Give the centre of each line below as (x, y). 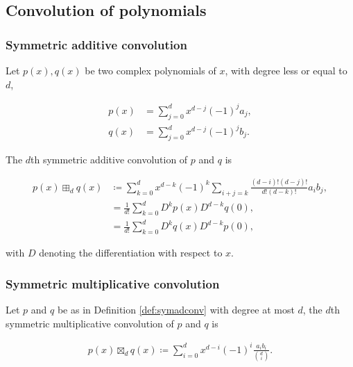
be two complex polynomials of (150, 70)
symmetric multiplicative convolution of (90, 323)
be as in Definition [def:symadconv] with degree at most (176, 310)
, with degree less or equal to (286, 70)
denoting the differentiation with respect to (131, 253)
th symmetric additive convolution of (109, 159)
